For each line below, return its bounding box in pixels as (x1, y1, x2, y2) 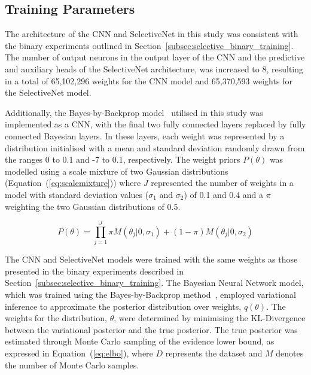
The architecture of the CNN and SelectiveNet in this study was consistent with (5, 28, 298, 40)
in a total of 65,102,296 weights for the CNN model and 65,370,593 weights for (5, 74, 292, 87)
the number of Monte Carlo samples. (5, 358, 139, 371)
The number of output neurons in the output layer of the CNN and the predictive (5, 51, 305, 63)
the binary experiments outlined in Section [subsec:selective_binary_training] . (5, 39, 294, 51)
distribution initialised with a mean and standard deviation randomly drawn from (5, 141, 305, 154)
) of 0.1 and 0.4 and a (184, 188, 264, 200)
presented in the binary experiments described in (5, 264, 184, 277)
